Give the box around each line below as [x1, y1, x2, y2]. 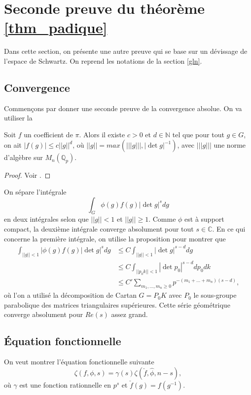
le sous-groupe [193, 290, 237, 300]
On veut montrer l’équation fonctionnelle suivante [4, 356, 154, 367]
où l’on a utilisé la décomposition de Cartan [4, 290, 137, 300]
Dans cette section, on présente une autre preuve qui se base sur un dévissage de [4, 46, 248, 56]
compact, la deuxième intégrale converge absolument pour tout [4, 224, 194, 234]
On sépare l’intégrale [4, 187, 67, 197]
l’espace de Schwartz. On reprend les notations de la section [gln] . [4, 55, 202, 66]
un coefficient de [24, 129, 73, 139]
